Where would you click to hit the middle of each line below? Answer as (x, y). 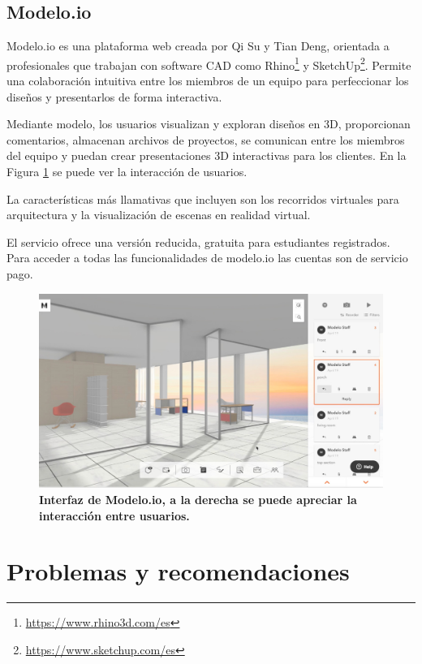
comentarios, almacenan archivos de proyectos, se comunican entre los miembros (206, 139)
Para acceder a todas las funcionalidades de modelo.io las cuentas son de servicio (207, 258)
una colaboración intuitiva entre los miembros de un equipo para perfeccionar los (208, 81)
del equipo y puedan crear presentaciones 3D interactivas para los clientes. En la (207, 155)
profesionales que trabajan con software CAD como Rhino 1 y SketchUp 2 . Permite (209, 63)
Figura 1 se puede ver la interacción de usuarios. (127, 172)
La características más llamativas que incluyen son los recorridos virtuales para (203, 198)
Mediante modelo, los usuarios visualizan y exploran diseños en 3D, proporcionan (209, 124)
